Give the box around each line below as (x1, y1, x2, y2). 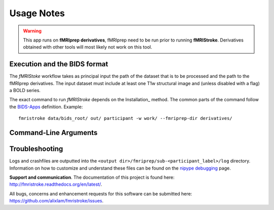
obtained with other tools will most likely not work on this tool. (23, 44, 152, 50)
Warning (23, 28, 42, 34)
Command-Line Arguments (9, 129, 98, 137)
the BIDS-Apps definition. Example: (9, 104, 83, 110)
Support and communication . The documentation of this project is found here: (9, 174, 175, 180)
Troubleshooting (9, 145, 63, 153)
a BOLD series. (9, 88, 41, 94)
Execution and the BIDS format (9, 60, 109, 68)
